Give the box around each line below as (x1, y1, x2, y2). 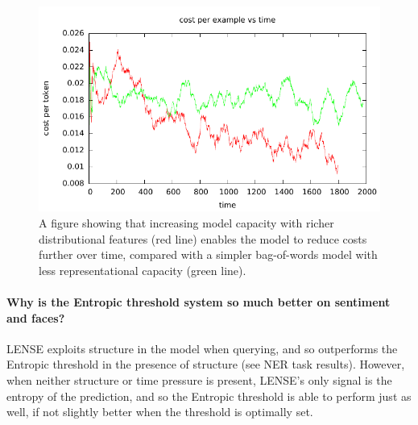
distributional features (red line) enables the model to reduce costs (39, 230, 367, 247)
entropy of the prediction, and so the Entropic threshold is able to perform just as (6, 387, 412, 404)
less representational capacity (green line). (39, 261, 246, 278)
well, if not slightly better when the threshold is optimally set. (6, 403, 313, 420)
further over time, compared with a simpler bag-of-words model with (39, 246, 378, 263)
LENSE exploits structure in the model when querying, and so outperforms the (6, 340, 398, 356)
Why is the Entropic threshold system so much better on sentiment (6, 293, 391, 310)
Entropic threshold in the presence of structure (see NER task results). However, (6, 356, 405, 373)
